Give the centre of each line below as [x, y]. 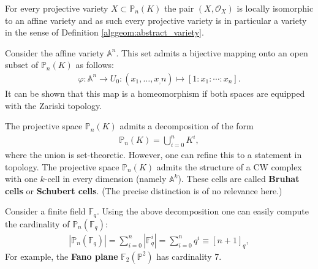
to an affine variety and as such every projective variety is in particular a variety [156, 20]
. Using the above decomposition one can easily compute [203, 211]
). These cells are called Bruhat [239, 179]
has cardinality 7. [189, 256]
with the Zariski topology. [54, 105]
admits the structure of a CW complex [229, 166]
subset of [22, 65]
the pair [179, 8]
